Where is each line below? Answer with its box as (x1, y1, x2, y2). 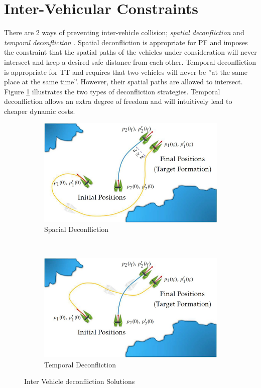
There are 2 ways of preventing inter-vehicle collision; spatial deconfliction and (4, 27, 244, 38)
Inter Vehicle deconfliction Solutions (24, 376, 135, 386)
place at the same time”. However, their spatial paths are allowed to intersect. (4, 76, 243, 87)
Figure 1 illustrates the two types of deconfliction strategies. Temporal (4, 86, 220, 96)
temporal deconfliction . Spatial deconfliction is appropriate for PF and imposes (4, 37, 248, 47)
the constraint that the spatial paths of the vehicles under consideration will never (4, 47, 257, 57)
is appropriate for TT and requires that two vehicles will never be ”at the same (4, 66, 248, 77)
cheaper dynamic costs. (4, 105, 75, 116)
